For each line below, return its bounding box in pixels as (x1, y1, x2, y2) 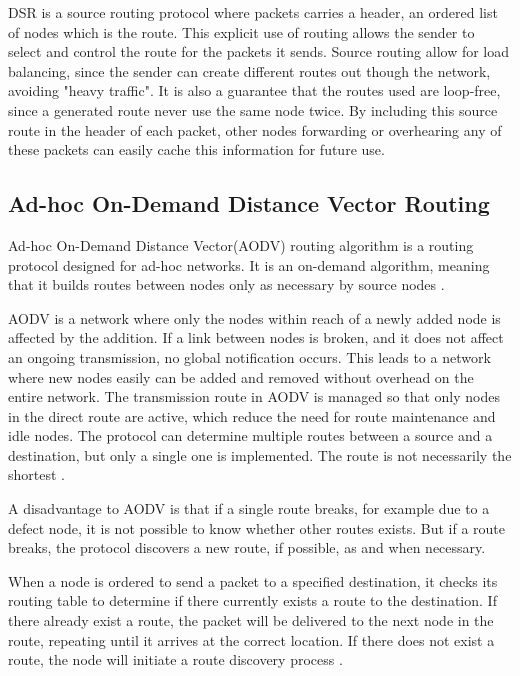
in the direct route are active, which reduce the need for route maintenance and (8, 405, 496, 426)
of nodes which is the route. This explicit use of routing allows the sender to (8, 21, 475, 42)
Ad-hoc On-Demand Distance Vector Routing (8, 188, 490, 219)
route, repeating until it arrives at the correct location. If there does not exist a (8, 629, 495, 650)
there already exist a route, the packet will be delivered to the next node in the (8, 610, 494, 631)
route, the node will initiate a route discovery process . (8, 649, 343, 670)
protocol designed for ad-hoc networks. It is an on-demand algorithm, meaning (8, 254, 490, 275)
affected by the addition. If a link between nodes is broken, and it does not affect (8, 327, 504, 348)
